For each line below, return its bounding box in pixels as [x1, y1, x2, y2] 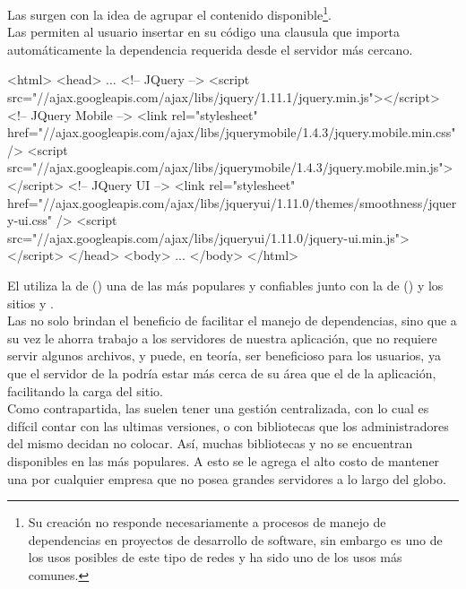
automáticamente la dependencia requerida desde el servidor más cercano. [7, 39, 413, 58]
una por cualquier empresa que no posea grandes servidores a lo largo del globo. [7, 469, 446, 488]
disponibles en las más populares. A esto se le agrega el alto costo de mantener [7, 451, 440, 470]
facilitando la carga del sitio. [7, 381, 163, 400]
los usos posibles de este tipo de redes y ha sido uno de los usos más [28, 548, 402, 567]
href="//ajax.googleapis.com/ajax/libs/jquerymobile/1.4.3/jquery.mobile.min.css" [7, 123, 456, 142]
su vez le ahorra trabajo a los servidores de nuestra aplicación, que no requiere [7, 328, 437, 347]
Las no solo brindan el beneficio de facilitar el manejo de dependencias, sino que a [7, 311, 457, 330]
